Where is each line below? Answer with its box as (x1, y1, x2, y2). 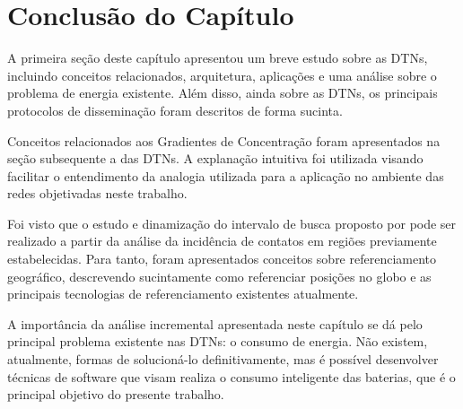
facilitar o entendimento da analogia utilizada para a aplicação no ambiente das (7, 166, 444, 185)
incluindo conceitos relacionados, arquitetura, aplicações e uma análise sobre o (7, 65, 437, 84)
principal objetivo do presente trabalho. (7, 385, 224, 404)
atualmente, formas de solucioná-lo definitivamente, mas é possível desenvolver (7, 350, 439, 369)
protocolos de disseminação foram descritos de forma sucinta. (7, 100, 343, 119)
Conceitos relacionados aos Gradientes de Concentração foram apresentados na (7, 131, 441, 150)
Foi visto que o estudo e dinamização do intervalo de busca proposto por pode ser (7, 213, 457, 232)
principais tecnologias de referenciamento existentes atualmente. (7, 284, 359, 303)
